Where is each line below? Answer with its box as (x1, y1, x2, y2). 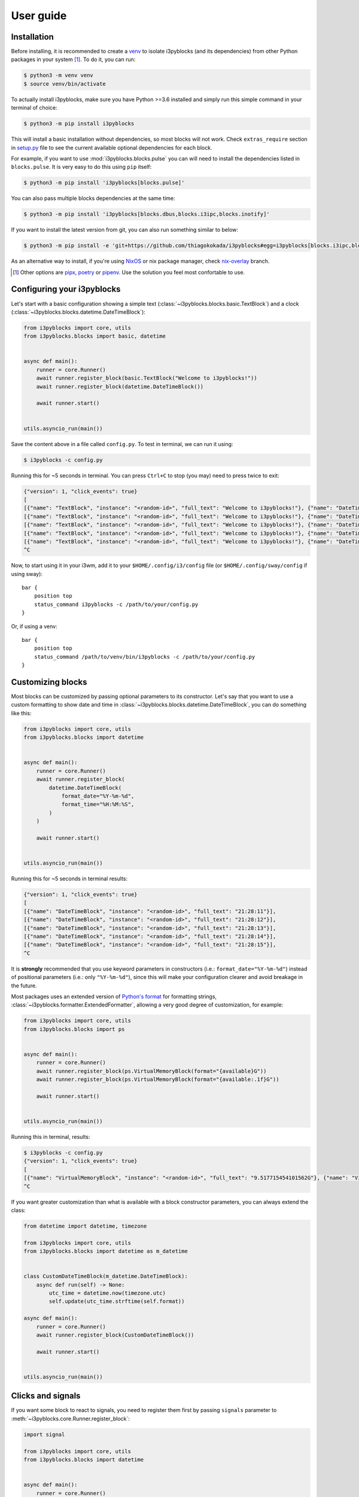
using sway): (11, 570, 43, 577)
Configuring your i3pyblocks (11, 284, 121, 295)
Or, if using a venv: (11, 623, 57, 630)
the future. (11, 982, 37, 989)
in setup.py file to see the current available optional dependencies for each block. (11, 144, 212, 151)
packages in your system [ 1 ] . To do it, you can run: (11, 56, 136, 63)
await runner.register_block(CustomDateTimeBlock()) (36, 1331, 194, 1338)
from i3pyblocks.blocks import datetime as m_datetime (23, 1248, 188, 1254)
